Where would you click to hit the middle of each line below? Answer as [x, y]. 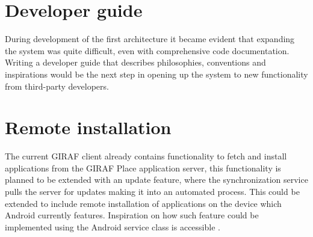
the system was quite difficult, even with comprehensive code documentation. [147, 50]
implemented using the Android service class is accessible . [113, 226]
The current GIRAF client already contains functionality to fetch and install [146, 156]
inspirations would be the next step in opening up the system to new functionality [156, 74]
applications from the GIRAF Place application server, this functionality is [143, 168]
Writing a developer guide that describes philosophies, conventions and [135, 62]
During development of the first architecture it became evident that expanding [150, 39]
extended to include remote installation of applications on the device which [143, 203]
